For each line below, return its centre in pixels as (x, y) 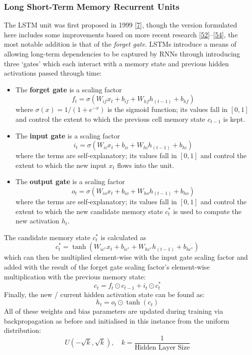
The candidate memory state (47, 237)
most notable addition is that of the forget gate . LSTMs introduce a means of (120, 44)
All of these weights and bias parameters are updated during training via (113, 311)
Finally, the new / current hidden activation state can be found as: (104, 294)
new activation (37, 221)
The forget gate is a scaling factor (69, 89)
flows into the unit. (145, 165)
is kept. (234, 119)
